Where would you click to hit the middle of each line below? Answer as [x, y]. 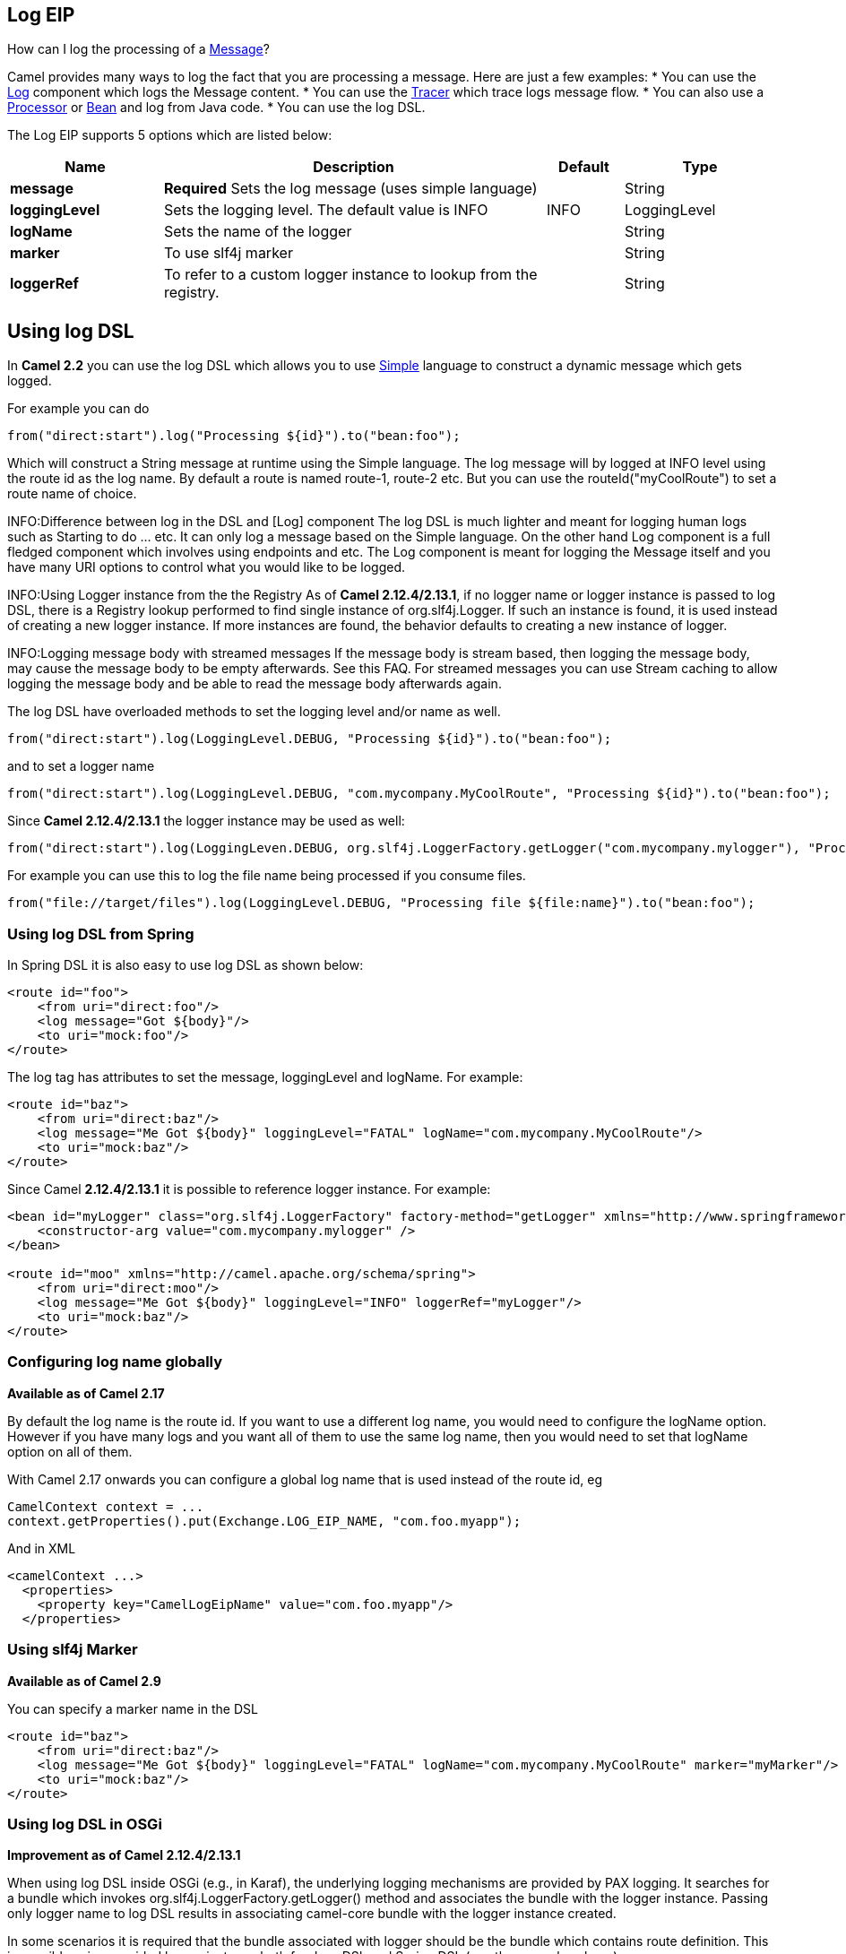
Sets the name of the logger [258, 232]
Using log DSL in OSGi [85, 1824]
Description [354, 167]
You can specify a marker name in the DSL [133, 1708]
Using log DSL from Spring [101, 934]
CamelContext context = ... [106, 1506]
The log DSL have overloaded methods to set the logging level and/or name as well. [254, 712]
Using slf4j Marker [73, 1650]
